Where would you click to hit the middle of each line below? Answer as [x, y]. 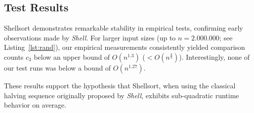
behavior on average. [35, 105]
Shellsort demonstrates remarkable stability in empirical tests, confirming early [124, 28]
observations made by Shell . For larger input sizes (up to [90, 37]
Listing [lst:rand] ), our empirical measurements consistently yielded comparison [125, 47]
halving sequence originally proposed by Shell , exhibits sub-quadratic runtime [122, 95]
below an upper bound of [72, 56]
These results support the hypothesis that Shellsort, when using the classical [120, 85]
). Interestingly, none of [214, 56]
